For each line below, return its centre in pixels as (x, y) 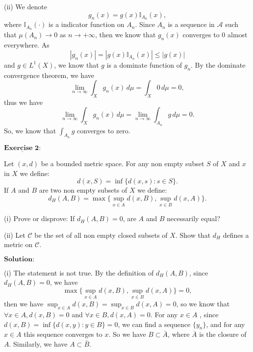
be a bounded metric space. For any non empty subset (123, 163)
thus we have (24, 102)
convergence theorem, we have (49, 75)
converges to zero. (104, 130)
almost (237, 35)
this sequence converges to (63, 334)
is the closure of (223, 334)
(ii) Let (15, 235)
